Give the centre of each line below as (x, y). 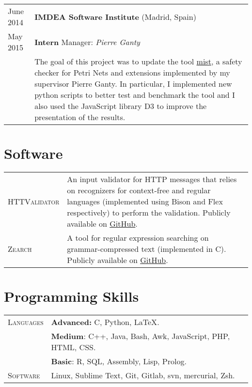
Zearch (20, 249)
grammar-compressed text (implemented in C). (147, 249)
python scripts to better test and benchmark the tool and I (135, 95)
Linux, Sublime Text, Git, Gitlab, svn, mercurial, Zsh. (143, 375)
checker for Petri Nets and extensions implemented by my (132, 72)
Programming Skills (71, 296)
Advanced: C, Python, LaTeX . (105, 322)
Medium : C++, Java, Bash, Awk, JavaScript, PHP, (141, 336)
